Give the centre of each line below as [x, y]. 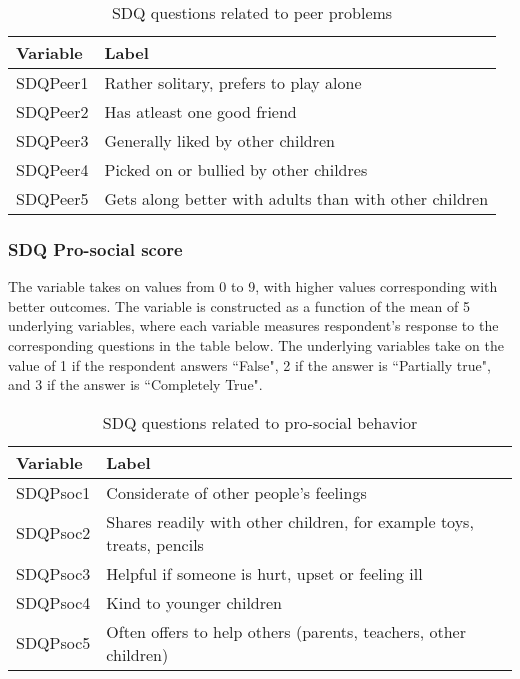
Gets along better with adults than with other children [296, 198]
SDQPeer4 [52, 169]
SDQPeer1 [52, 82]
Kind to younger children [194, 602]
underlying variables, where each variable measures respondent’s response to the [253, 325]
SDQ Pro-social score [95, 248]
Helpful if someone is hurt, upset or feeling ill [264, 573]
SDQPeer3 [52, 140]
